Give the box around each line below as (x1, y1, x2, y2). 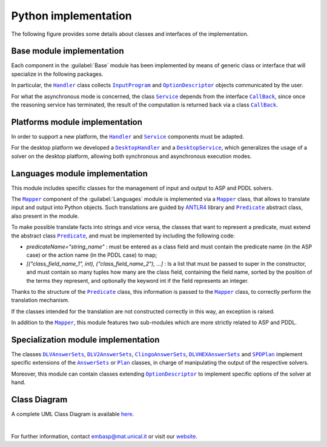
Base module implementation (11, 46, 124, 56)
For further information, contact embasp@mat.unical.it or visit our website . (11, 432, 198, 440)
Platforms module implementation (11, 117, 142, 127)
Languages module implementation (11, 168, 148, 179)
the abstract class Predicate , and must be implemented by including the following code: (11, 232, 236, 239)
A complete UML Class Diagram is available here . (11, 411, 134, 418)
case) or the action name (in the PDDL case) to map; (26, 251, 157, 259)
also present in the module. (11, 212, 79, 219)
